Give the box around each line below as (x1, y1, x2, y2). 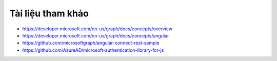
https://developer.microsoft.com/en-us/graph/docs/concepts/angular (22, 32, 169, 38)
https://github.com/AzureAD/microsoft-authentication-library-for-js (22, 47, 164, 53)
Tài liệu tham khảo (9, 8, 89, 19)
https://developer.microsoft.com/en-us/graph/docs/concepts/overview (22, 26, 173, 32)
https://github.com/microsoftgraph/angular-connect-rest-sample (22, 40, 160, 46)
